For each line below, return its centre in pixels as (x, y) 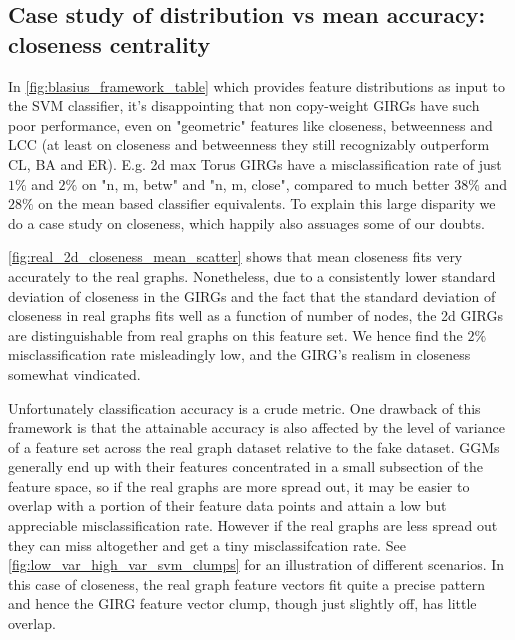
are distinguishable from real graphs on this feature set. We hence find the (235, 334)
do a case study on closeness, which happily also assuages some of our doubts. (246, 222)
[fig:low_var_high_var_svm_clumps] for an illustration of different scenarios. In (256, 564)
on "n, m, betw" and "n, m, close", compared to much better (265, 183)
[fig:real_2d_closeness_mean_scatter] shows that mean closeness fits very (235, 256)
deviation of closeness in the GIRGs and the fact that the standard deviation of (252, 295)
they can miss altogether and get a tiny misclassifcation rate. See (207, 544)
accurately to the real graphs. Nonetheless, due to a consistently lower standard (252, 275)
